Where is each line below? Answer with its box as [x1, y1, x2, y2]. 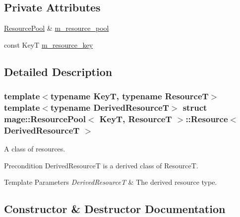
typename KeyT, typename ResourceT [50, 90, 209, 102]
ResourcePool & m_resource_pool [4, 23, 109, 33]
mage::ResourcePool [4, 112, 86, 125]
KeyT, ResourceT [99, 112, 172, 125]
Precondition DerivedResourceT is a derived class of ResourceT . [4, 160, 198, 170]
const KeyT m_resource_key [4, 39, 93, 50]
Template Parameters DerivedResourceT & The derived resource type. [4, 177, 217, 187]
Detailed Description [4, 64, 113, 79]
